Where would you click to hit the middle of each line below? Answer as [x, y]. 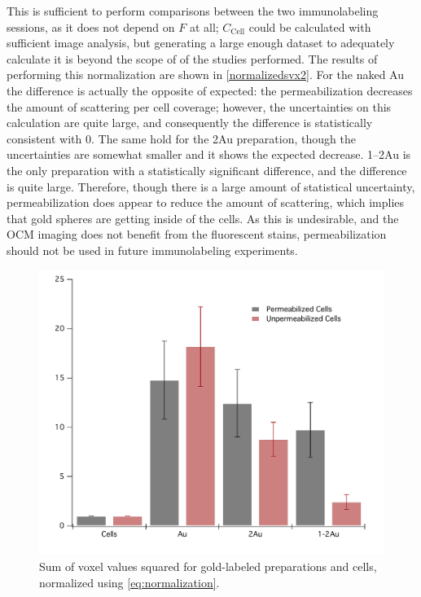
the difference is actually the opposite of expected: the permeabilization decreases [210, 90]
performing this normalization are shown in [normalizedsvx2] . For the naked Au [206, 75]
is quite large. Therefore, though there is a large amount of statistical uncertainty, [211, 186]
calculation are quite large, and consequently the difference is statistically [190, 123]
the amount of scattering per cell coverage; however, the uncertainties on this [199, 106]
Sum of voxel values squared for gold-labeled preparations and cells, [208, 566]
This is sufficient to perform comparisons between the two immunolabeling [193, 11]
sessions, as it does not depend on [91, 26]
